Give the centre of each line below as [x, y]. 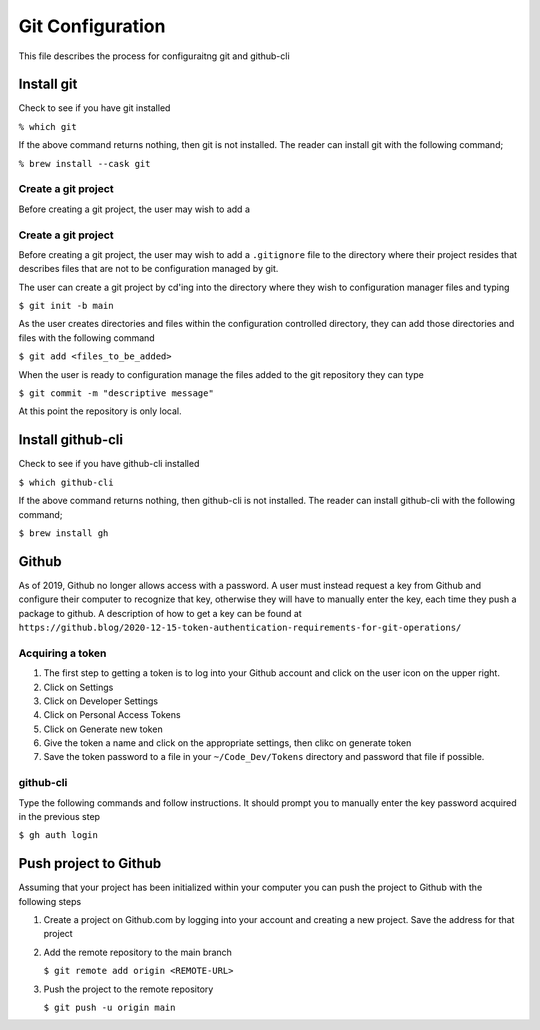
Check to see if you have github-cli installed [109, 464]
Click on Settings [78, 687]
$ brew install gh [63, 533]
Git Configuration [92, 26]
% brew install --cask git [84, 163]
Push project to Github [90, 863]
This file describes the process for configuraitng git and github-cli [154, 56]
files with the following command [86, 337]
